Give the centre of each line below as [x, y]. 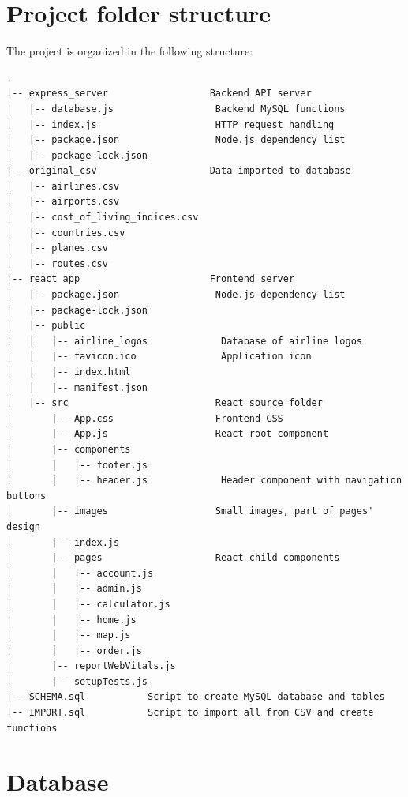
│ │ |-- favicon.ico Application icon [159, 357]
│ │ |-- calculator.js [88, 604]
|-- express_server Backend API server [159, 94]
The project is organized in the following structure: [130, 51]
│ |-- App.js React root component [168, 434]
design [23, 526]
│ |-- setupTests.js [77, 681]
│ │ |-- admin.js [74, 589]
